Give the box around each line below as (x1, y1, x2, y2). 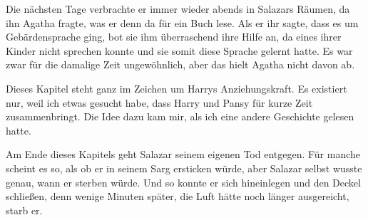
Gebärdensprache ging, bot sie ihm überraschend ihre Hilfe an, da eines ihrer (6, 29, 342, 44)
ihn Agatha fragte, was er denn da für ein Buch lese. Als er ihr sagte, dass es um (6, 15, 359, 30)
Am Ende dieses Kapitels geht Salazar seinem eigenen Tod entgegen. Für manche (6, 147, 361, 162)
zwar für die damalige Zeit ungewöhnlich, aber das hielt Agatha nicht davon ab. (6, 57, 355, 72)
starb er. (6, 202, 43, 217)
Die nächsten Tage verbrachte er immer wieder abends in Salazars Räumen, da (6, 1, 350, 16)
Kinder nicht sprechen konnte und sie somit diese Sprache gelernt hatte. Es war (6, 43, 353, 58)
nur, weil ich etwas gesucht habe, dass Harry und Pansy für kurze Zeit (6, 95, 313, 110)
